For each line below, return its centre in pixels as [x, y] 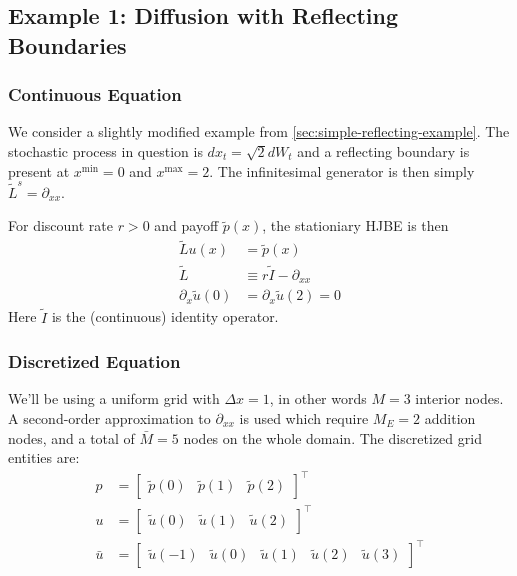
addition [450, 417]
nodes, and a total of [71, 437]
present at [39, 170]
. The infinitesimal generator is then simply [342, 170]
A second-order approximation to [109, 417]
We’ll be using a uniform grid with [114, 398]
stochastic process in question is [105, 150]
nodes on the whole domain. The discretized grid [332, 437]
